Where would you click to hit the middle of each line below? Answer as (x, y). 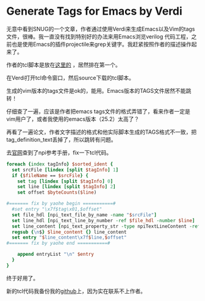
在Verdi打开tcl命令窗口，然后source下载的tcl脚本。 (70, 78)
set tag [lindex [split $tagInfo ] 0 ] (65, 181)
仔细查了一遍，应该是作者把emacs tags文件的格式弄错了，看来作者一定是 (99, 111)
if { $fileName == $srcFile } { (50, 175)
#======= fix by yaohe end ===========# (59, 243)
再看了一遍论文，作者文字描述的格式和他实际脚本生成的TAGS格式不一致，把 (102, 132)
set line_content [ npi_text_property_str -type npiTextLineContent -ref (106, 226)
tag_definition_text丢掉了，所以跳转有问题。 (62, 139)
